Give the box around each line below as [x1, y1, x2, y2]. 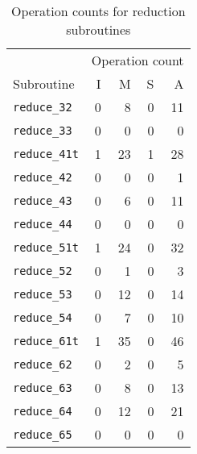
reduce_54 [13, 310, 72, 324]
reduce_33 [13, 123, 72, 137]
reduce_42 [13, 170, 72, 184]
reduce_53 [13, 287, 72, 301]
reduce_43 [13, 194, 72, 207]
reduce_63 [13, 381, 72, 394]
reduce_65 [13, 427, 72, 441]
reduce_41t [13, 147, 79, 160]
